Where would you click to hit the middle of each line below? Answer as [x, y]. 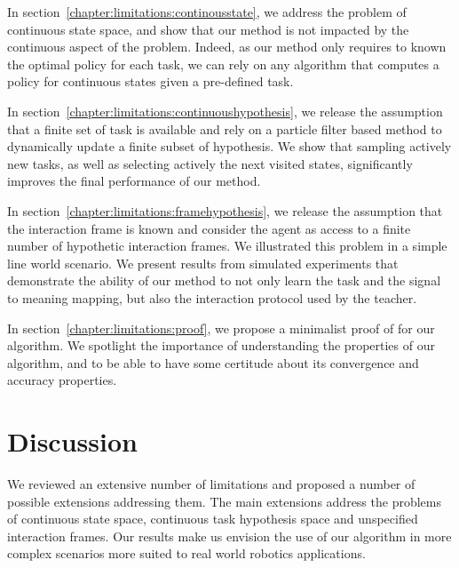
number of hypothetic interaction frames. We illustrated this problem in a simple [227, 246]
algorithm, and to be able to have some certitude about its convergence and [213, 362]
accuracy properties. [62, 380]
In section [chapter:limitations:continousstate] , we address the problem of [207, 12]
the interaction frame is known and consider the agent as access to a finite [209, 228]
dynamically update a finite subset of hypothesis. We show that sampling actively [229, 146]
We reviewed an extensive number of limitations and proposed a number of [211, 484]
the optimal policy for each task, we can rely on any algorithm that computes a [223, 64]
